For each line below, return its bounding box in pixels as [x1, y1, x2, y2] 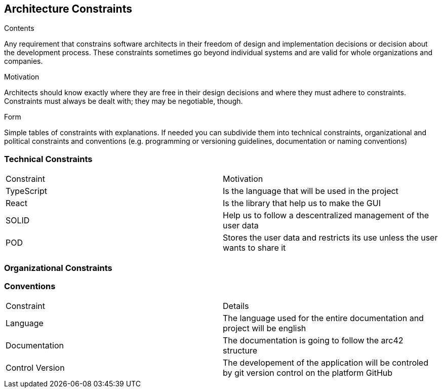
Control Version [6, 363, 65, 373]
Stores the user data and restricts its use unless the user [223, 232, 438, 243]
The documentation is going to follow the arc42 [223, 335, 404, 346]
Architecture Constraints [4, 3, 132, 15]
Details [223, 301, 249, 311]
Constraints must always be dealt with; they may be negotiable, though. [4, 97, 243, 106]
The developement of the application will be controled [223, 358, 428, 368]
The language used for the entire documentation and [223, 313, 424, 324]
